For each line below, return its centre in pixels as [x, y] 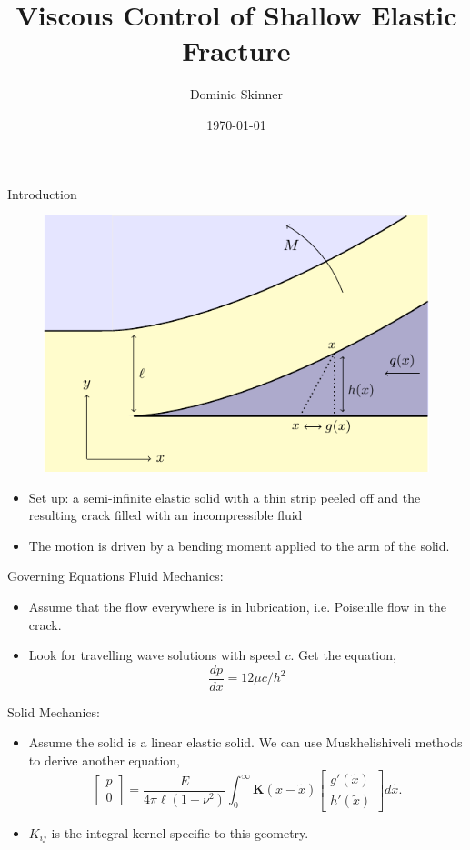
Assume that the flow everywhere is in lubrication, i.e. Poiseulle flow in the [237, 606]
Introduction [42, 193]
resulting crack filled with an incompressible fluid [165, 515]
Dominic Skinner [236, 94]
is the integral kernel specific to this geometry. [180, 832]
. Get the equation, [343, 655]
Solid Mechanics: [54, 711]
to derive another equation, [104, 760]
